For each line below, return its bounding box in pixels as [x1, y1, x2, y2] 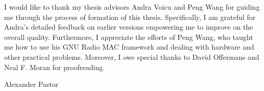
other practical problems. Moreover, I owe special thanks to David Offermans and [4, 51, 259, 62]
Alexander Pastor [4, 79, 59, 89]
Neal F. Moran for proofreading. [4, 61, 105, 72]
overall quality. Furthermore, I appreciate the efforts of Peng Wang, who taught [4, 31, 253, 42]
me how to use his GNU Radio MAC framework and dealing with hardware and [4, 41, 254, 52]
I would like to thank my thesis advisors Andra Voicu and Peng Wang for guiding [4, 2, 260, 12]
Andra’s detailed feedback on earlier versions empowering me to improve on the [4, 21, 253, 32]
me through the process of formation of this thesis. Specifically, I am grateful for [4, 11, 256, 22]
